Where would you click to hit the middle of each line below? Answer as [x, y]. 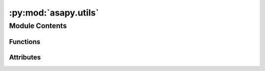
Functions [25, 42]
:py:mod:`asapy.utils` [54, 13]
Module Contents [38, 26]
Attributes [25, 57]
